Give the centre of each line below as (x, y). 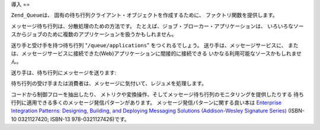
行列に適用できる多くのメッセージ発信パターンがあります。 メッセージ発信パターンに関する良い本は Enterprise (146, 102)
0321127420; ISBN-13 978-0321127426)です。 (74, 119)
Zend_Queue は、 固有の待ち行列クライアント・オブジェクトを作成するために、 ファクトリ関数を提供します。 (144, 15)
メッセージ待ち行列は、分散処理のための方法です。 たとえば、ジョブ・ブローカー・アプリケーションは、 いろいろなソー (157, 26)
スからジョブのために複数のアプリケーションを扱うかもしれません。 (94, 34)
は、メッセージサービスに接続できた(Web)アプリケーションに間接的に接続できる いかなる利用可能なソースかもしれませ (156, 53)
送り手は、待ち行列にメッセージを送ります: (64, 72)
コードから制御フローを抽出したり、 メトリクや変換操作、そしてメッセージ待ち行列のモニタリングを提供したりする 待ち (158, 94)
